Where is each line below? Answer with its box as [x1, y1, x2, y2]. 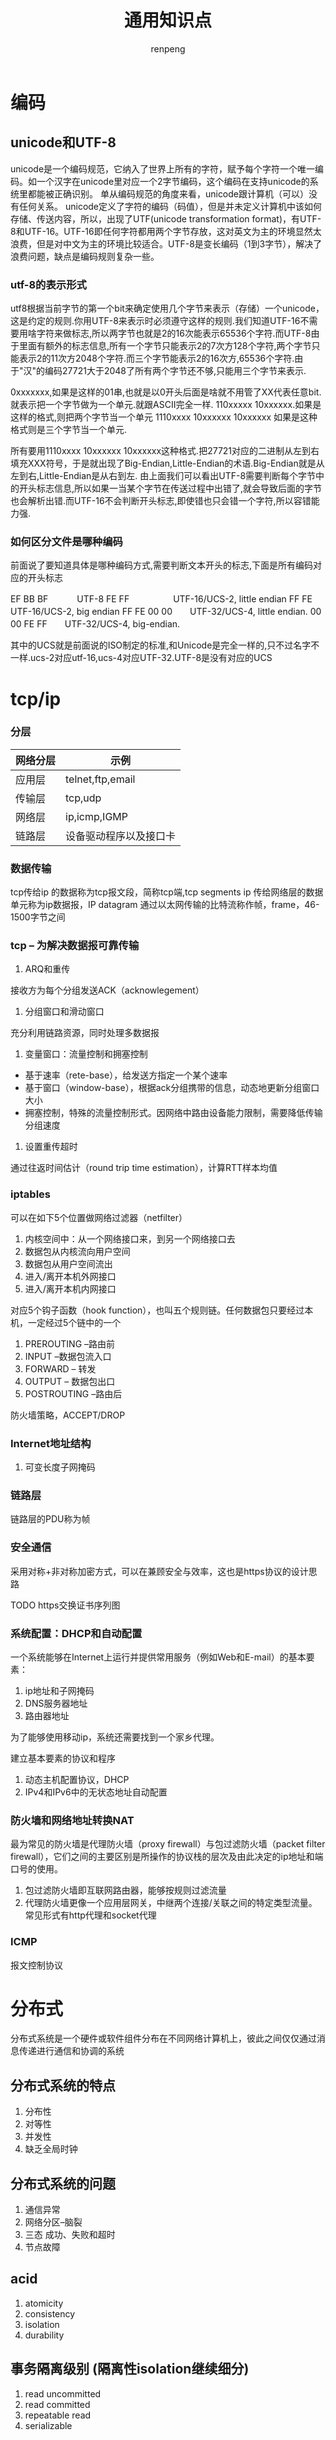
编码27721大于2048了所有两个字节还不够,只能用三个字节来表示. [44, 365, 307, 377]
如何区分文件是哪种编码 [10, 534, 123, 548]
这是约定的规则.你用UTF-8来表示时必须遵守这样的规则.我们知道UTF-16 [10, 315, 301, 327]
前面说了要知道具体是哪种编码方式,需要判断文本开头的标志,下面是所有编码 [10, 559, 314, 571]
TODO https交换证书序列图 [10, 1599, 121, 1611]
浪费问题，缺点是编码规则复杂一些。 [10, 250, 160, 262]
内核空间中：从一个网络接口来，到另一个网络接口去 [24, 1232, 236, 1245]
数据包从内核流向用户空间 [24, 1245, 131, 1257]
